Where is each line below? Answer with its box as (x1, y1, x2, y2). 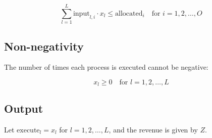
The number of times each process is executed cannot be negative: (4, 62, 208, 72)
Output (4, 100, 43, 116)
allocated (115, 10, 143, 17)
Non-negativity (4, 38, 84, 54)
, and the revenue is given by (109, 124, 198, 134)
